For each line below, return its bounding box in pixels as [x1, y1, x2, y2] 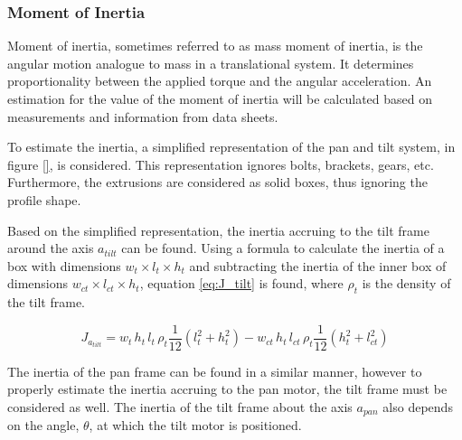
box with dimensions [7, 256, 121, 275]
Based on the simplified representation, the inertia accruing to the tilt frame [7, 220, 429, 239]
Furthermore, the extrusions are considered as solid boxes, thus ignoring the [7, 173, 428, 192]
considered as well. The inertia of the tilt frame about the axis [7, 397, 353, 416]
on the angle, [7, 416, 80, 435]
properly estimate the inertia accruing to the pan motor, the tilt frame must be [7, 379, 448, 398]
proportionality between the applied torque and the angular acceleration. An [7, 71, 432, 90]
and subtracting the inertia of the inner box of [189, 256, 447, 275]
